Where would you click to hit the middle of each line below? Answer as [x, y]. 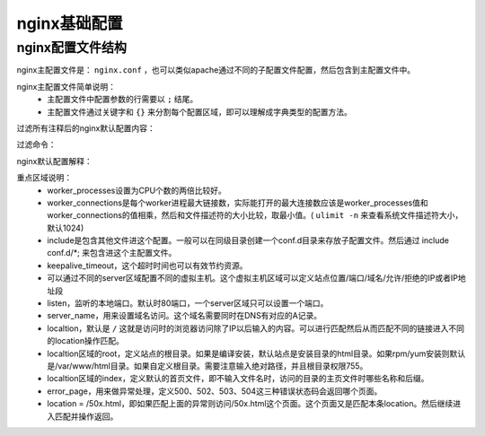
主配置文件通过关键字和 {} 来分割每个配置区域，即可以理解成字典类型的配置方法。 [199, 111]
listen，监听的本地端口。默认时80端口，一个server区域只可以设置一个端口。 [188, 303]
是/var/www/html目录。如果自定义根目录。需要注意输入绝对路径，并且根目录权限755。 [207, 366]
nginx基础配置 [70, 23]
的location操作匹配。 [86, 341]
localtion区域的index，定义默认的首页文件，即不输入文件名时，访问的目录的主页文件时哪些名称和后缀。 [238, 379]
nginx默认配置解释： [55, 161]
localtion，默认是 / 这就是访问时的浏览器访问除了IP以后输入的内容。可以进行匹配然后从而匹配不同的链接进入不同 [256, 328]
